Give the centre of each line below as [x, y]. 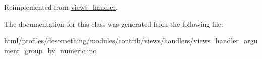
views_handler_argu [226, 41]
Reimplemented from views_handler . [61, 7]
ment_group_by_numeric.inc [50, 50]
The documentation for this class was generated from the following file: [114, 23]
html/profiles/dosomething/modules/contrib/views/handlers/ [99, 41]
